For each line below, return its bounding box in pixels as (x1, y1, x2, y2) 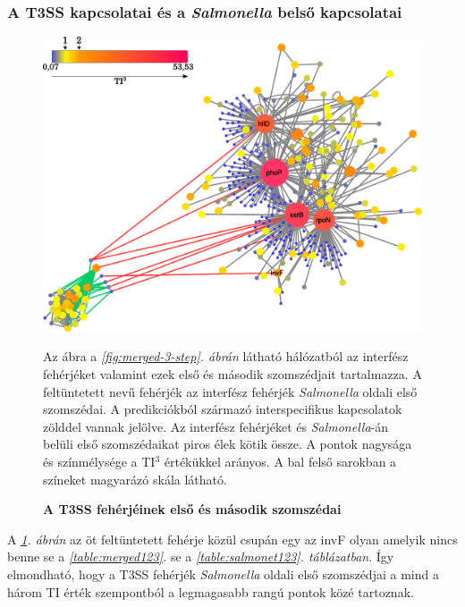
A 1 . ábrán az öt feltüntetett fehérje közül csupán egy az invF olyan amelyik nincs (7, 529, 458, 548)
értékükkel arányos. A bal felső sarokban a (164, 451, 397, 470)
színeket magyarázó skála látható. (43, 469, 227, 488)
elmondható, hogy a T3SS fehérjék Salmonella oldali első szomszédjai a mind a (7, 564, 439, 583)
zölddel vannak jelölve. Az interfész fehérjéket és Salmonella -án (43, 417, 389, 435)
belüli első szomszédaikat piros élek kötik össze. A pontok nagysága (43, 434, 412, 453)
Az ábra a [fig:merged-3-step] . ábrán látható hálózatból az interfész (43, 347, 409, 366)
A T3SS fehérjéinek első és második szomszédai (43, 500, 342, 518)
